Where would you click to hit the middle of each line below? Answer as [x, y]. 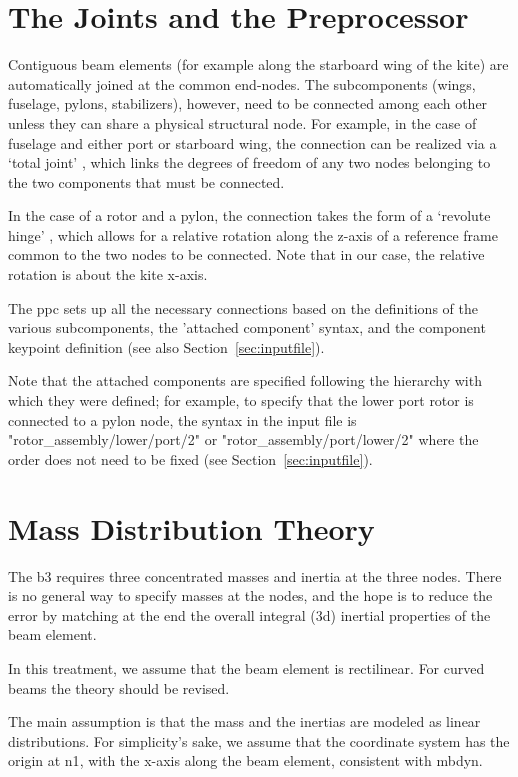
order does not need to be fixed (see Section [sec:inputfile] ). [190, 458]
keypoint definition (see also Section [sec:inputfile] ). [166, 346]
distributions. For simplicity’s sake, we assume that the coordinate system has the [259, 740]
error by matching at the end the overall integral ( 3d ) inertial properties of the [249, 614]
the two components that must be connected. [146, 181]
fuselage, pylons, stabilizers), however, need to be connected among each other [248, 103]
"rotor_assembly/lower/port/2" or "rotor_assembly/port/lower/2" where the [243, 439]
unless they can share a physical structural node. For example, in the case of [242, 122]
